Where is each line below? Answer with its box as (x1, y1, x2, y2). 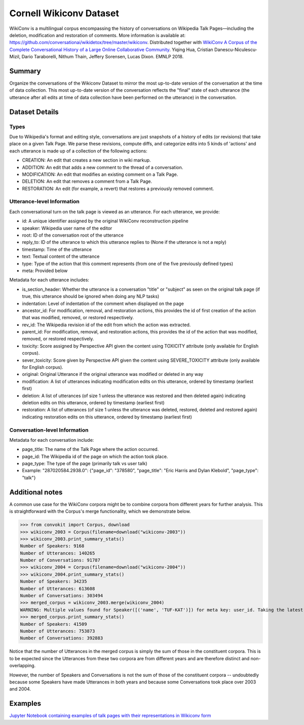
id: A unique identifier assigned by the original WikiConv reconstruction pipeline (22, 218, 188, 224)
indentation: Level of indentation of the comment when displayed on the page (22, 300, 184, 307)
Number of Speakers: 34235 (20, 579, 87, 585)
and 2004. (9, 686, 31, 692)
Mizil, (9, 54, 21, 60)
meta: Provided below (22, 268, 68, 274)
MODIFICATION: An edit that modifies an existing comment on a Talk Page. (22, 171, 178, 177)
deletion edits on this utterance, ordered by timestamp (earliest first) (22, 399, 165, 405)
